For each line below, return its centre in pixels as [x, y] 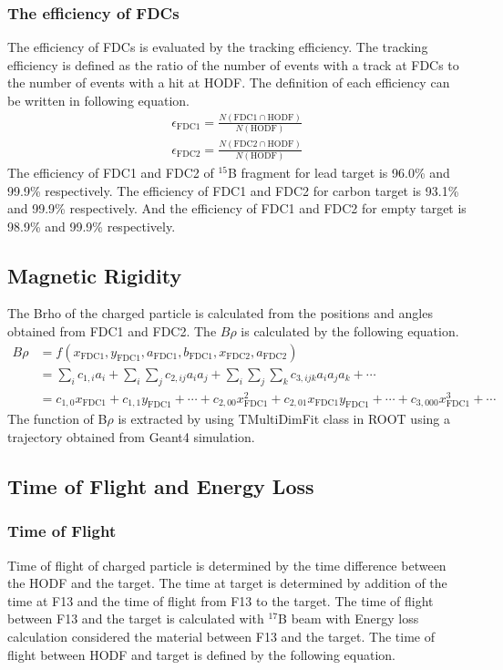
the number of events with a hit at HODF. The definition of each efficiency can [229, 82]
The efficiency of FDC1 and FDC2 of [111, 172]
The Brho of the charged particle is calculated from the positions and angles [220, 313]
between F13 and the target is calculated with [136, 618]
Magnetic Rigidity [95, 275]
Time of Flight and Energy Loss [161, 486]
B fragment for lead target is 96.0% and [339, 172]
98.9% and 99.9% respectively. [92, 226]
